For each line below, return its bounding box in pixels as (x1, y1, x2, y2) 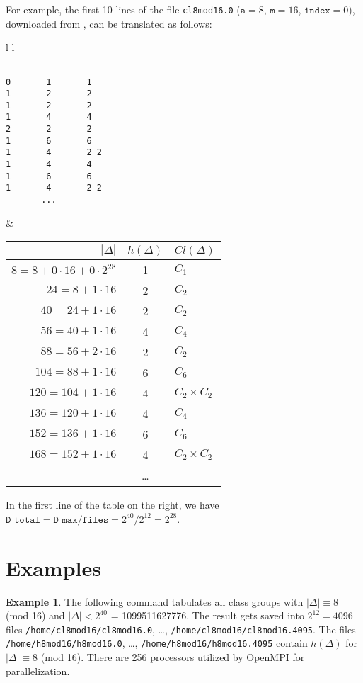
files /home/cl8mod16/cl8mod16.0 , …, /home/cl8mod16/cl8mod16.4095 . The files (6, 621, 356, 636)
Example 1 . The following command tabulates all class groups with (6, 594, 304, 609)
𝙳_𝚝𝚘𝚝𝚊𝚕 (6, 514, 40, 525)
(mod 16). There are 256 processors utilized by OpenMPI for (40, 650, 305, 665)
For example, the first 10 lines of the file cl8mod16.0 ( (6, 2, 241, 16)
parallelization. (6, 663, 70, 678)
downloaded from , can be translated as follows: (6, 16, 212, 30)
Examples (6, 553, 101, 582)
